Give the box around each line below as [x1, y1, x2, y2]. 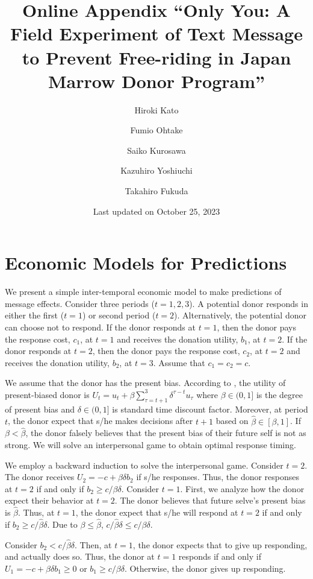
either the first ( [5, 309, 64, 321]
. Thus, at [18, 506, 55, 519]
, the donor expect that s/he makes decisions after [8, 414, 193, 427]
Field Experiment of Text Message [10, 21, 303, 46]
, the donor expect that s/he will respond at [75, 506, 238, 519]
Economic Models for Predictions [5, 250, 287, 275]
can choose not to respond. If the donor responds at [5, 320, 196, 333]
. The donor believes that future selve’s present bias [114, 494, 306, 507]
